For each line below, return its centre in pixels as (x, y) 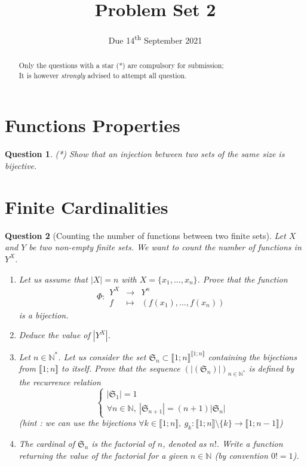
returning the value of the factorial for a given (103, 455)
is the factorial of (123, 444)
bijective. (21, 166)
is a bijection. (44, 315)
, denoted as (185, 444)
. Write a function (250, 444)
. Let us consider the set (102, 356)
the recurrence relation (60, 382)
